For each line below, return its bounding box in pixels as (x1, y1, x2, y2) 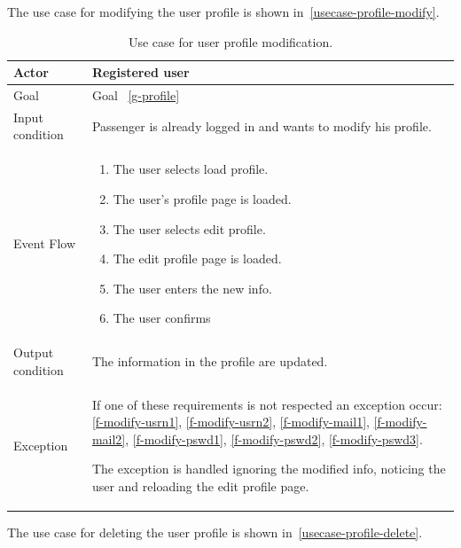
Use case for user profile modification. (128, 32, 333, 51)
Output (13, 343, 54, 362)
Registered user (91, 63, 190, 82)
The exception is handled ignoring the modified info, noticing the (91, 459, 446, 478)
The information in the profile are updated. (91, 351, 328, 370)
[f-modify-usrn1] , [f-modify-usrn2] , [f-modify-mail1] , (91, 412, 370, 431)
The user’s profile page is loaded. (113, 189, 292, 207)
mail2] (91, 429, 126, 448)
